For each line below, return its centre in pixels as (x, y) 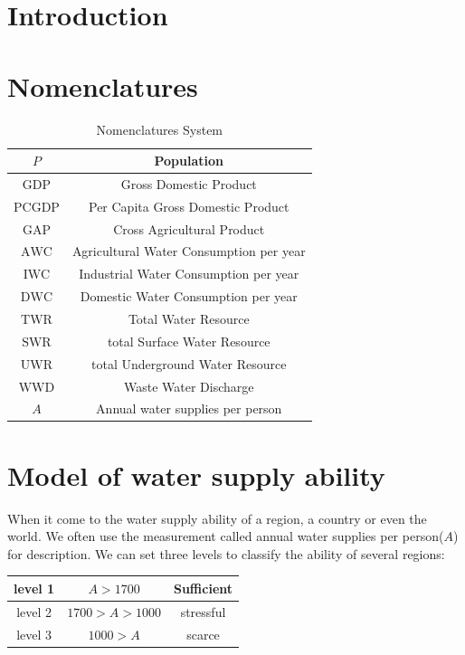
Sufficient (203, 588)
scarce (203, 634)
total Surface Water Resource (189, 341)
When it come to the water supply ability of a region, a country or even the (217, 518)
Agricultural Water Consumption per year (189, 251)
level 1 (34, 588)
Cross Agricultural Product (189, 228)
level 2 (34, 611)
